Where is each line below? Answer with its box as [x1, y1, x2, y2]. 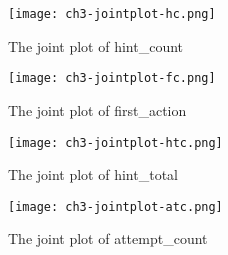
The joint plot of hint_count [8, 35, 184, 56]
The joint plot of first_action [8, 99, 187, 120]
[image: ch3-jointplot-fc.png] [8, 71, 216, 86]
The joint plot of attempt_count [8, 228, 208, 249]
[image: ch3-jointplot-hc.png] [8, 7, 216, 21]
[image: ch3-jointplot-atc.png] [8, 199, 223, 214]
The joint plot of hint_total [8, 164, 178, 185]
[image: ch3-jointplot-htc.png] [8, 135, 223, 150]
